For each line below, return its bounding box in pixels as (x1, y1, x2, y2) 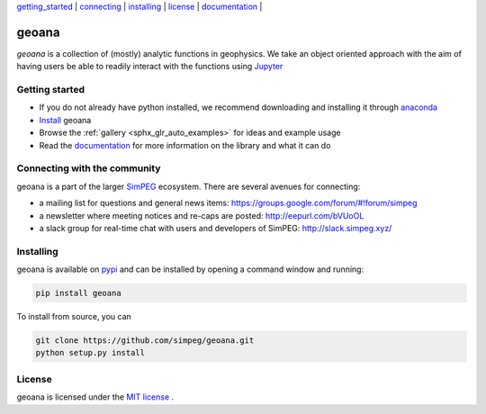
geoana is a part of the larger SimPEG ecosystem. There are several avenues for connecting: (16, 181, 361, 192)
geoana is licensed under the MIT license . (16, 391, 175, 402)
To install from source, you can (16, 311, 132, 322)
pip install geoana (35, 288, 121, 299)
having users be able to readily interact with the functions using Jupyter (16, 61, 283, 72)
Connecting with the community (16, 162, 161, 175)
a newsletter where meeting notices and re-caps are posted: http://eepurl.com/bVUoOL (39, 210, 364, 220)
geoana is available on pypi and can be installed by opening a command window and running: (16, 264, 364, 274)
